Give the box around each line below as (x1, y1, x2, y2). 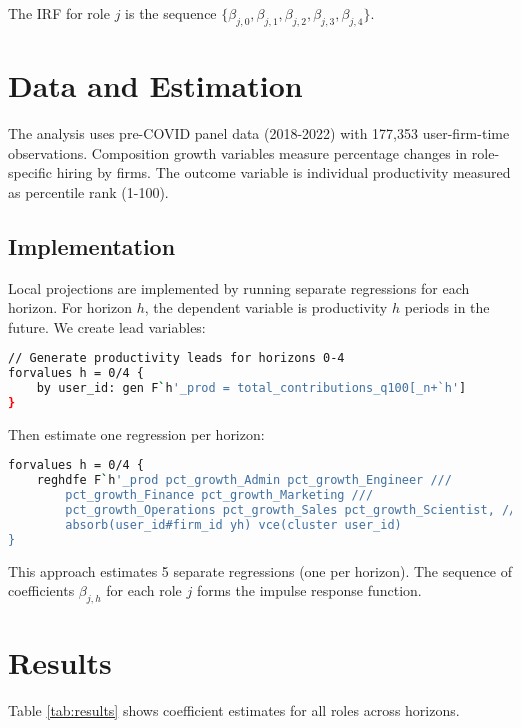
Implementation (8, 230, 176, 261)
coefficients (8, 580, 75, 601)
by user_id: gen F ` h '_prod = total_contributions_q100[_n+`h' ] (36, 381, 467, 396)
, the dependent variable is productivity (144, 297, 388, 318)
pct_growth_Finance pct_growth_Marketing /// (65, 488, 374, 503)
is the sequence (125, 3, 217, 23)
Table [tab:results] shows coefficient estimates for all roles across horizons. (8, 700, 460, 721)
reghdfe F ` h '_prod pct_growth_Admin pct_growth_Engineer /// (36, 473, 452, 488)
